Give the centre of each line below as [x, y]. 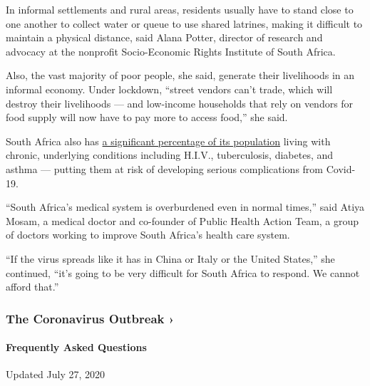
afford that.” [32, 287]
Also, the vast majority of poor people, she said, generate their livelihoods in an [180, 75]
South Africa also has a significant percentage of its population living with [168, 141]
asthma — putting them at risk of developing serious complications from [165, 168]
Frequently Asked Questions [76, 347]
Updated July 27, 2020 [56, 374]
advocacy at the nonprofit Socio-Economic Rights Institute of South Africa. [171, 51]
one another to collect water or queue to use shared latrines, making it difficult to [184, 23]
